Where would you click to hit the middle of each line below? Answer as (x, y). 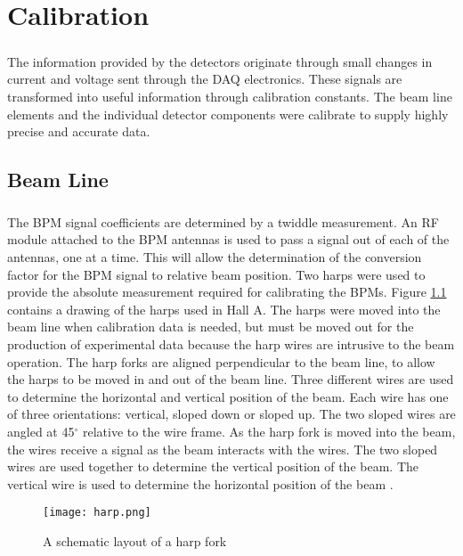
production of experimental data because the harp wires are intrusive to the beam (231, 344)
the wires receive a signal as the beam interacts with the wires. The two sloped (223, 449)
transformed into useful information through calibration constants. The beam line (230, 96)
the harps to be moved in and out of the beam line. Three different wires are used (231, 379)
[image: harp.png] (97, 513)
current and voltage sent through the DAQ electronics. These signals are (205, 79)
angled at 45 (41, 431)
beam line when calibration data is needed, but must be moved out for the (211, 327)
